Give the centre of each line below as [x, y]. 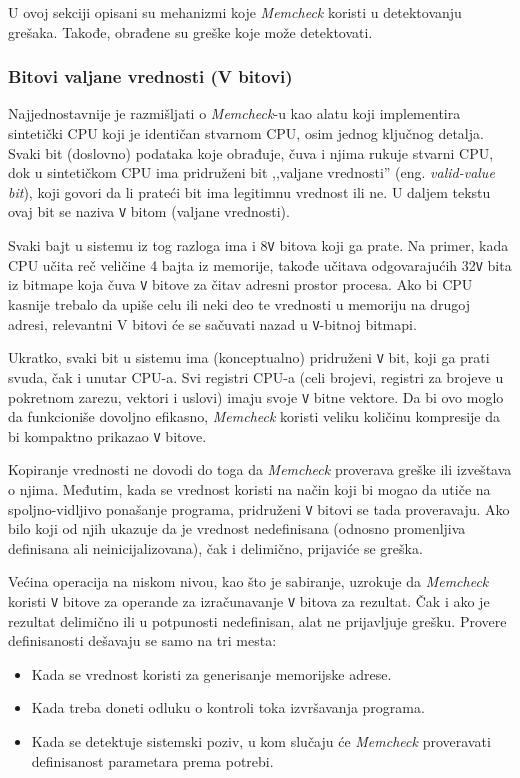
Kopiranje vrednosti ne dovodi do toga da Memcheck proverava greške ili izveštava [260, 469]
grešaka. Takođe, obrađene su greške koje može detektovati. [190, 31]
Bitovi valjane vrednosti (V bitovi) [150, 76]
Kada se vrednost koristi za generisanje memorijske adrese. [211, 673]
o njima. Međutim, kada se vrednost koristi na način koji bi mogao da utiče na [249, 489]
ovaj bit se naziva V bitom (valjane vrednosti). [149, 211]
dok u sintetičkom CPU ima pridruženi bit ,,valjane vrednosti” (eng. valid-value [251, 172]
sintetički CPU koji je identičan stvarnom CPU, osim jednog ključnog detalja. [246, 133]
